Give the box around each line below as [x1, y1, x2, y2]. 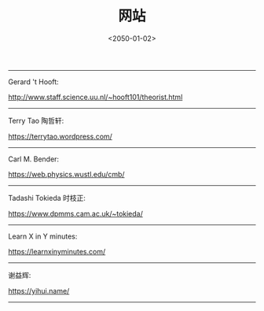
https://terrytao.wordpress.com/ [8, 131, 112, 141]
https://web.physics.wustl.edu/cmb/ [8, 169, 125, 179]
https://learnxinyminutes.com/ [8, 246, 106, 256]
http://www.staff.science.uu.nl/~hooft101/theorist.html [8, 92, 183, 102]
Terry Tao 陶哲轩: [8, 116, 64, 125]
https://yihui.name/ [8, 286, 70, 295]
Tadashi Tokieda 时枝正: [8, 193, 86, 202]
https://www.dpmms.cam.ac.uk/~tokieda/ [8, 209, 143, 218]
